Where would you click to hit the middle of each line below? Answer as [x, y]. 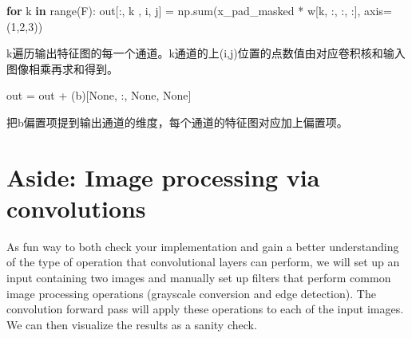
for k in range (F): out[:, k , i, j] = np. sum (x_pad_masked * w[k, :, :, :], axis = [199, 10]
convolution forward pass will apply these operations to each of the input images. [205, 309]
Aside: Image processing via [163, 177]
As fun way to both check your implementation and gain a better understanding [203, 246]
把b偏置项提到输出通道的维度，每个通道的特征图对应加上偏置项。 [177, 122]
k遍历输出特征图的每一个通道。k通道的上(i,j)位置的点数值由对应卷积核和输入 [206, 53]
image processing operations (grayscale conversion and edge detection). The [191, 293]
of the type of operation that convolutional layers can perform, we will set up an [203, 262]
